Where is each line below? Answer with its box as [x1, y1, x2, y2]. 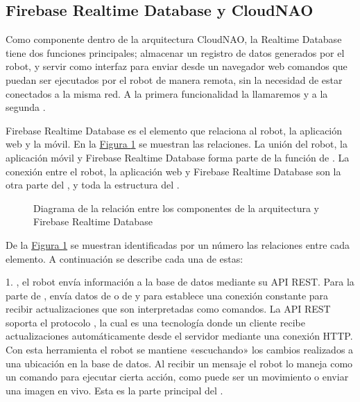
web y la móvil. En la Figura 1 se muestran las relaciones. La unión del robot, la [6, 137, 348, 151]
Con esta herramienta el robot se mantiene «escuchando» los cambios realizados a [6, 342, 354, 357]
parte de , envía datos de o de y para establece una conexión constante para [6, 288, 329, 302]
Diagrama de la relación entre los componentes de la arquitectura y [33, 200, 319, 215]
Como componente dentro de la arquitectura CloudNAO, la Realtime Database [6, 32, 342, 46]
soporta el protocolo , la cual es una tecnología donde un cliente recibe [6, 315, 305, 329]
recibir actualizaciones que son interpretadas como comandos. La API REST [6, 301, 331, 316]
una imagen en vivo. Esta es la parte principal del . [6, 383, 223, 397]
